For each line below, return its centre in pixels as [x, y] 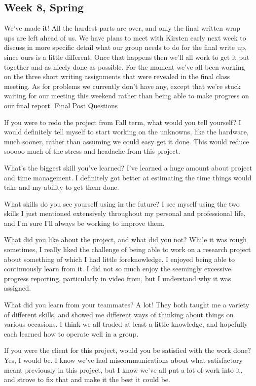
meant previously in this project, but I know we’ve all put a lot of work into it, [123, 369]
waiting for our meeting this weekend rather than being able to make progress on [127, 96]
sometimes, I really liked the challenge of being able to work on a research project [128, 249]
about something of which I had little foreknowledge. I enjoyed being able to [119, 259]
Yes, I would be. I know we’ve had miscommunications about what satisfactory [123, 360]
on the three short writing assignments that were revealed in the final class [117, 76]
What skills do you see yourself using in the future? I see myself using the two [122, 203]
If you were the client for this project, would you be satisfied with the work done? [128, 350]
